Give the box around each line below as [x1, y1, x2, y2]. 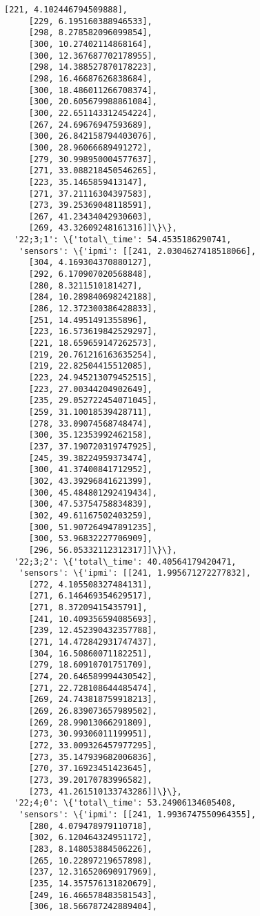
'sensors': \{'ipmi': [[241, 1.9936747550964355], [19, 809, 257, 819]
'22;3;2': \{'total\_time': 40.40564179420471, [14, 556, 237, 567]
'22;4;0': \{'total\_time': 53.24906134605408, [14, 798, 237, 808]
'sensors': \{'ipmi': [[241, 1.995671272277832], [19, 568, 251, 578]
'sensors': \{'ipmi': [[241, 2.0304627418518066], [19, 246, 257, 256]
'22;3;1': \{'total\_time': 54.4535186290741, [14, 235, 232, 245]
